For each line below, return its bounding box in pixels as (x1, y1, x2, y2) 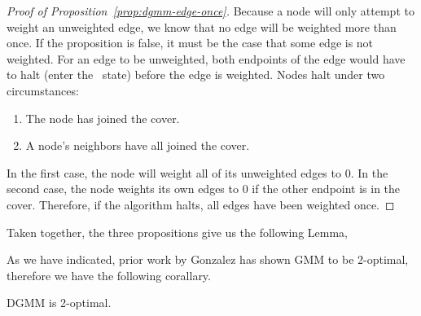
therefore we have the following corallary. (7, 266, 211, 283)
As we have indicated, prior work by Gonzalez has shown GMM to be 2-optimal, (7, 251, 409, 268)
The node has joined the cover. (25, 109, 180, 126)
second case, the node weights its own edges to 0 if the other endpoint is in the (7, 180, 401, 197)
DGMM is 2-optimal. (7, 294, 112, 311)
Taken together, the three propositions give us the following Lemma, (7, 223, 348, 240)
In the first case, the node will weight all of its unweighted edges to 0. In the (7, 164, 388, 181)
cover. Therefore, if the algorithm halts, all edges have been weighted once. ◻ (7, 195, 395, 213)
